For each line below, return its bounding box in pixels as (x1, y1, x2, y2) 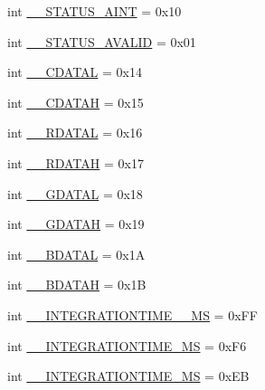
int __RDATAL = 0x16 (7, 123, 143, 142)
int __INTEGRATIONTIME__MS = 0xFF (7, 305, 258, 324)
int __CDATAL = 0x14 (7, 62, 142, 81)
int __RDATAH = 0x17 (7, 153, 144, 172)
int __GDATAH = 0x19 (7, 214, 145, 233)
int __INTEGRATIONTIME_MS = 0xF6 (7, 336, 247, 355)
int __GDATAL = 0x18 (7, 184, 143, 203)
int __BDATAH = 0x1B (7, 275, 147, 294)
